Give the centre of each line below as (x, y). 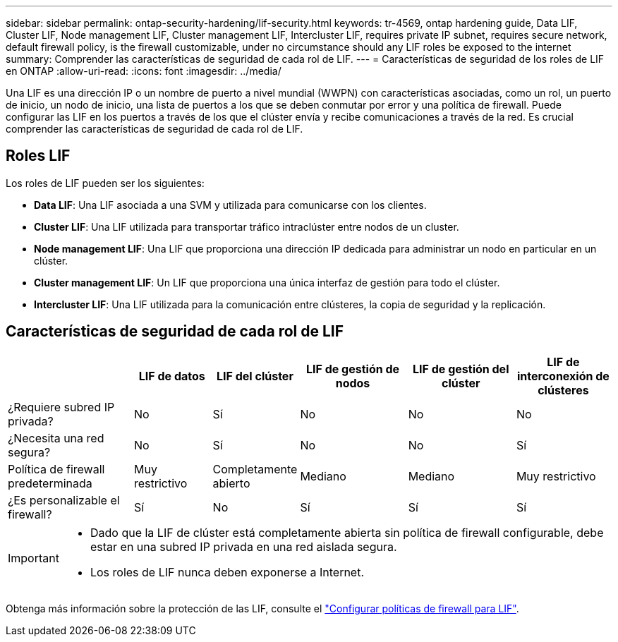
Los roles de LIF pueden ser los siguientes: (105, 183)
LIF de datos (172, 376)
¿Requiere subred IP (61, 407)
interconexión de (563, 376)
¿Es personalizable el (64, 500)
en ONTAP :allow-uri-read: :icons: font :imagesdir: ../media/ (144, 71)
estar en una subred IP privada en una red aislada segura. (243, 546)
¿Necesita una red (56, 438)
